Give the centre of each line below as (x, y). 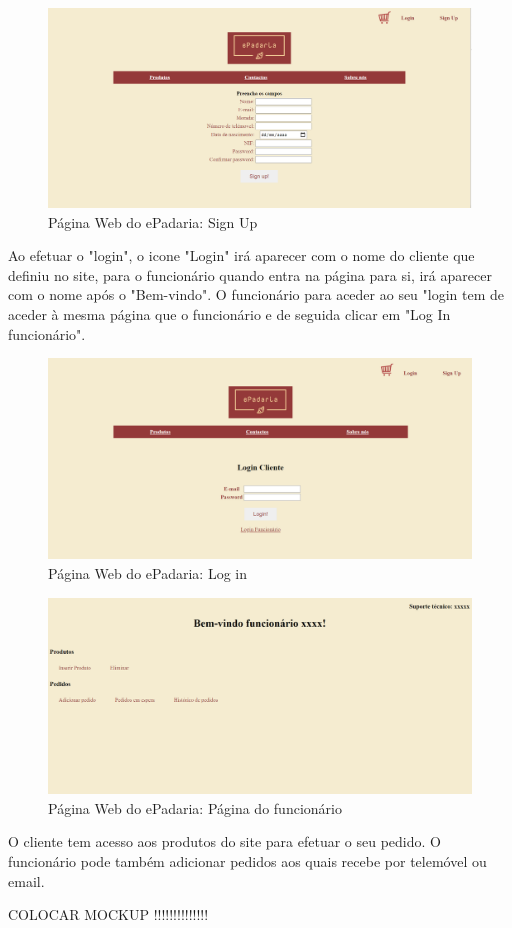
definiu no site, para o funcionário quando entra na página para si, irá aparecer (250, 274)
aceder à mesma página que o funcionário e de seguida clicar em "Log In (229, 313)
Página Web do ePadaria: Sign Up (153, 221)
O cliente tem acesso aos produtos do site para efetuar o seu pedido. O (224, 841)
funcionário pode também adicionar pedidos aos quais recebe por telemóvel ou (247, 861)
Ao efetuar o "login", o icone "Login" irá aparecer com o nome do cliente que (241, 255)
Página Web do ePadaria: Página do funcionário (195, 807)
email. (26, 880)
